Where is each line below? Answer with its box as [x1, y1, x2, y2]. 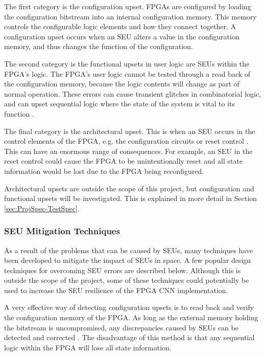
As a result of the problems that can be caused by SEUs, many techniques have [4, 244, 253, 255]
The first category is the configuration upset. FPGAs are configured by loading [4, 1, 251, 11]
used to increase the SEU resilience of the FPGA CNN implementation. [4, 284, 228, 295]
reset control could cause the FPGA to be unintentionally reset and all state [4, 155, 243, 166]
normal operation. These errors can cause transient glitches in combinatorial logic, [4, 88, 261, 99]
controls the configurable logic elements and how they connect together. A [4, 21, 236, 32]
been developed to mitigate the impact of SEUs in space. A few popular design [4, 255, 251, 265]
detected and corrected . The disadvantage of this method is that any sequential [4, 332, 255, 343]
